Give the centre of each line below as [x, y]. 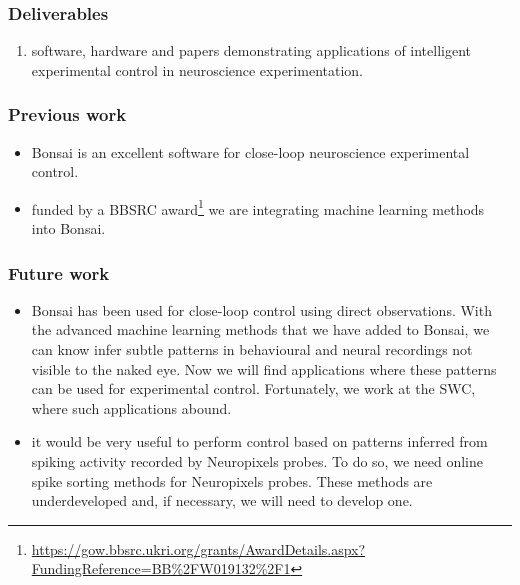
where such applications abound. [131, 407]
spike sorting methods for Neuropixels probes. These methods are [232, 480]
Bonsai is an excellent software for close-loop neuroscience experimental [250, 151]
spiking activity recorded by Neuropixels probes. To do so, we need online [257, 461]
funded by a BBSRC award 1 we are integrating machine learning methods [258, 207]
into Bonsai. [68, 228]
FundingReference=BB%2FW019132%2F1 [161, 568]
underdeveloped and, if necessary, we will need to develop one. [222, 500]
